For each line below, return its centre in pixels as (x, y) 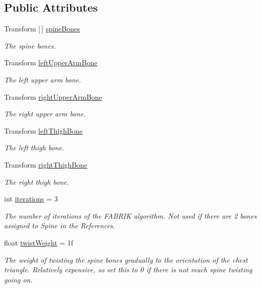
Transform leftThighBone (43, 130)
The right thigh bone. (37, 181)
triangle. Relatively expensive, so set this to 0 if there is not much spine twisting (128, 270)
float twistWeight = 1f (39, 242)
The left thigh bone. (34, 148)
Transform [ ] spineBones (42, 29)
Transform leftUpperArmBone (51, 63)
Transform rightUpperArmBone (53, 96)
